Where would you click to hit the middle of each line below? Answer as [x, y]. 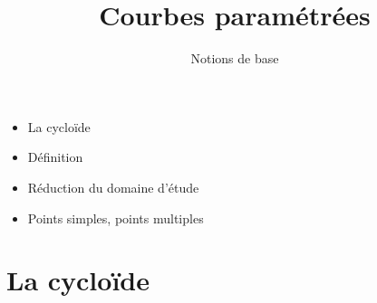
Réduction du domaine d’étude [113, 187]
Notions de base [235, 58]
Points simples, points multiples [116, 218]
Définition [55, 157]
